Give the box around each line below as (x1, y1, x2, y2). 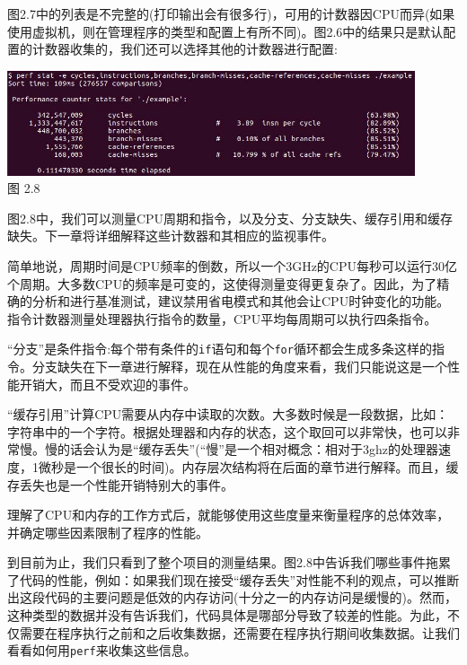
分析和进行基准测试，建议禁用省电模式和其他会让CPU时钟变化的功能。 (31, 292, 450, 311)
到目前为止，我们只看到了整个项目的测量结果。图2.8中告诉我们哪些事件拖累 (7, 553, 451, 572)
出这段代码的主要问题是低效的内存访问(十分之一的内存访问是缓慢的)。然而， (7, 588, 457, 607)
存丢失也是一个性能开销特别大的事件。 (7, 475, 233, 494)
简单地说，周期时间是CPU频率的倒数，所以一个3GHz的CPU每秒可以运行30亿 (7, 256, 457, 275)
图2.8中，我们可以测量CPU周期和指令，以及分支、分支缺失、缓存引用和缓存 (7, 208, 454, 227)
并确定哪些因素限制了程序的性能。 (7, 522, 208, 541)
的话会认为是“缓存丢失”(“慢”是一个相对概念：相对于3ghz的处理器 (57, 440, 438, 459)
